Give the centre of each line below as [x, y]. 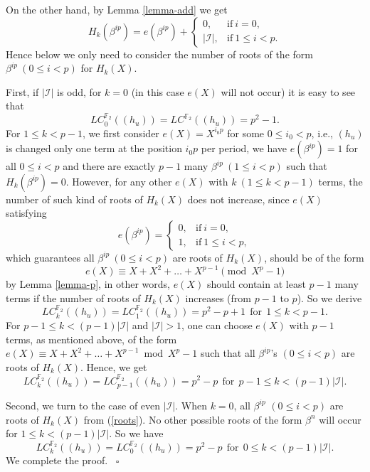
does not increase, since [238, 199]
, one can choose [217, 324]
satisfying [26, 213]
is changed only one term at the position [94, 148]
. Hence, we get [114, 366]
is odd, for [79, 91]
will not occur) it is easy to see [288, 91]
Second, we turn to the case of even [83, 405]
